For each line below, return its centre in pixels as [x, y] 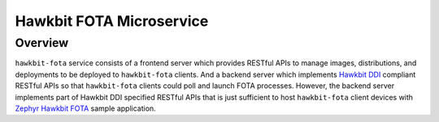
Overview [42, 43]
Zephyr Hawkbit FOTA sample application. [85, 108]
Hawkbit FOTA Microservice [112, 21]
